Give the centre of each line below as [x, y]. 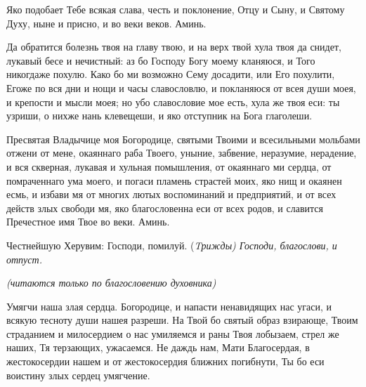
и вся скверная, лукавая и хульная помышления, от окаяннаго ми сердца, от [169, 166]
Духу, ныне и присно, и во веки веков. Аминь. [106, 23]
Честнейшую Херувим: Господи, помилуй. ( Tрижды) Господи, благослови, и [172, 245]
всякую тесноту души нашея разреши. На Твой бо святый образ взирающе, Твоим [182, 320]
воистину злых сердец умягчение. [78, 375]
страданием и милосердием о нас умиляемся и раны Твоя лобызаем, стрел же [173, 333]
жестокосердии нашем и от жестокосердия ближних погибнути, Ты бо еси [165, 361]
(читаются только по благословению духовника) [111, 283]
